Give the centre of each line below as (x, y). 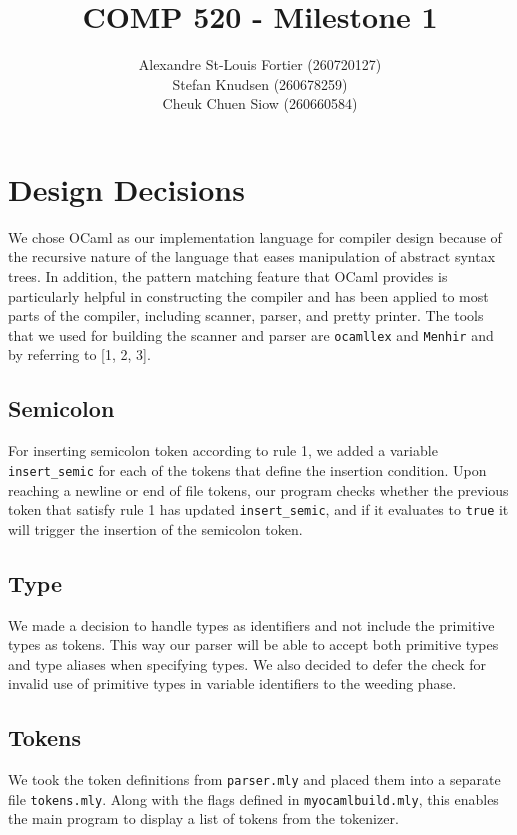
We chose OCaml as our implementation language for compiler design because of (255, 236)
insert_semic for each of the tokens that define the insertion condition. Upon (247, 469)
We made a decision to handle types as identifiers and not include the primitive (251, 624)
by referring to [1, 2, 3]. (79, 354)
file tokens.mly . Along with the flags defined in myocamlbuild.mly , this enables (253, 798)
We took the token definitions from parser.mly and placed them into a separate (254, 779)
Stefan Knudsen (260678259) (260, 83)
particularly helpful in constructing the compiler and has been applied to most (248, 295)
